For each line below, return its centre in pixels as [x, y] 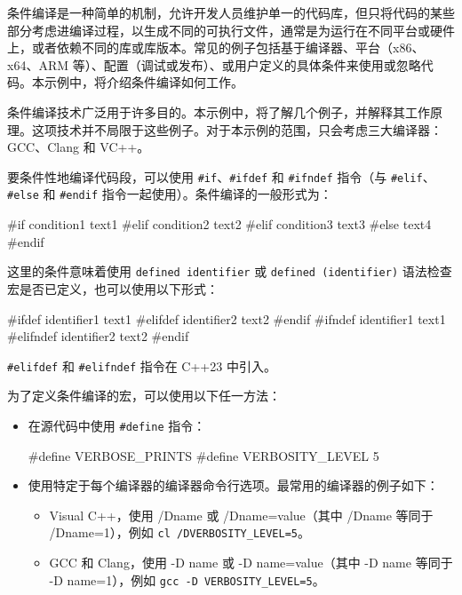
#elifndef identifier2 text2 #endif [98, 336]
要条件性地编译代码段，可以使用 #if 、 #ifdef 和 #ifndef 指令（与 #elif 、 [221, 176]
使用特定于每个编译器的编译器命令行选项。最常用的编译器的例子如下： [233, 485]
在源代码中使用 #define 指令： [117, 425]
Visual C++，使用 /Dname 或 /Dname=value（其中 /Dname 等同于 [241, 515]
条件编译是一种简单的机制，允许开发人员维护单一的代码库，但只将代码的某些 [231, 12]
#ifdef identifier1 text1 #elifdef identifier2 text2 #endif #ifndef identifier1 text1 [227, 318]
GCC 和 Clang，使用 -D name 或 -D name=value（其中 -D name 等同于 [251, 563]
